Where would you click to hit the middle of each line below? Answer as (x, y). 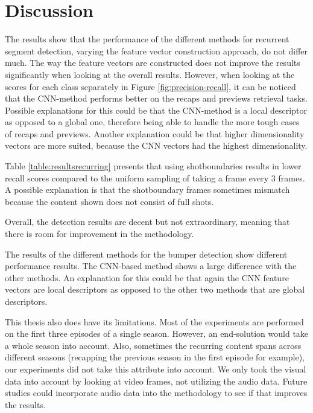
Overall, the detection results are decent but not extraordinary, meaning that (147, 222)
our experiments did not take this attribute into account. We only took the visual (156, 369)
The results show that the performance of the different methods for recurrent (147, 39)
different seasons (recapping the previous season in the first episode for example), (155, 357)
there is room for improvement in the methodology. (100, 234)
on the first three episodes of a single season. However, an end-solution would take (157, 333)
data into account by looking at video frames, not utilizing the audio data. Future (156, 381)
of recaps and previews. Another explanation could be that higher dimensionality (155, 133)
